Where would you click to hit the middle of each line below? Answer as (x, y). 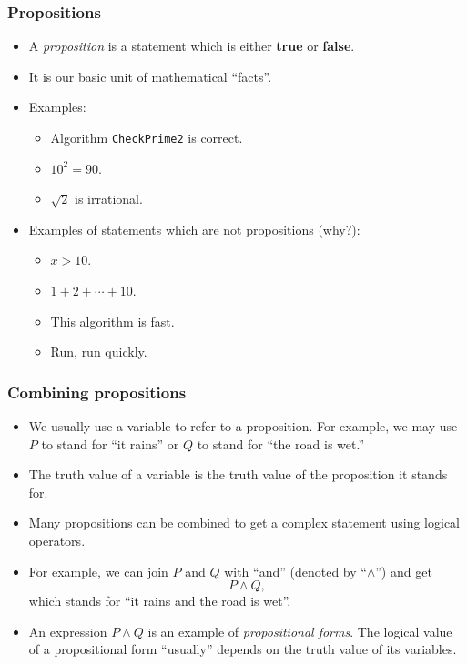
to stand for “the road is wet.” (281, 443)
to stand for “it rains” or (110, 443)
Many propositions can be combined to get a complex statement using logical (244, 523)
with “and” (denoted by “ (295, 571)
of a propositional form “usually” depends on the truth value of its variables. (243, 649)
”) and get (404, 571)
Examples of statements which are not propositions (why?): (194, 229)
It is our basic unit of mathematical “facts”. (150, 76)
